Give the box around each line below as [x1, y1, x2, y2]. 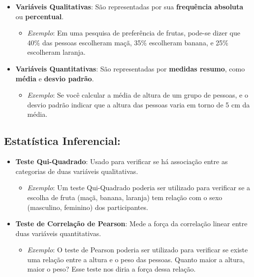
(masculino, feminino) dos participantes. [27, 202, 148, 212]
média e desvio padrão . [15, 73, 94, 83]
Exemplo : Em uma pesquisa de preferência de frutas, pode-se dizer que [27, 28, 240, 38]
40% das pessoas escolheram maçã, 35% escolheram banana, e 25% [27, 37, 228, 47]
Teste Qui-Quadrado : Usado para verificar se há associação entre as [15, 156, 228, 167]
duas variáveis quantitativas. [15, 228, 101, 238]
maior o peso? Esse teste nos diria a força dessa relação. [27, 264, 196, 274]
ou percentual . [15, 11, 64, 21]
